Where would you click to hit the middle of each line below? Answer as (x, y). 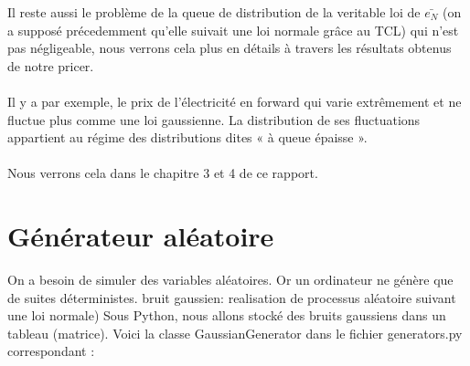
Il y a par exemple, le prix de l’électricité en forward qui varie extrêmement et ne (235, 101)
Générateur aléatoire (141, 236)
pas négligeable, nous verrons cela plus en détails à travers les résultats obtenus (230, 48)
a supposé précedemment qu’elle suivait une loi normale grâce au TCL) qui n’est (233, 30)
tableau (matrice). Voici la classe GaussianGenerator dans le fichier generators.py (235, 333)
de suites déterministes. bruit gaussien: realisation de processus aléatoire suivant (232, 297)
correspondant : (51, 351)
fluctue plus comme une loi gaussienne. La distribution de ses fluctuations (214, 119)
